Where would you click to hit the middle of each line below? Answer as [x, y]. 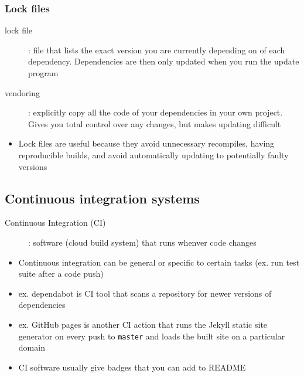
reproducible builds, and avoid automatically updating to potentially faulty [153, 154]
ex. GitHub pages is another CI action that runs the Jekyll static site [143, 324]
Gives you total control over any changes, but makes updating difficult [155, 123]
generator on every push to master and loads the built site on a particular [152, 336]
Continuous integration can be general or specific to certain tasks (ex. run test [159, 262]
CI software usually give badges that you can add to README [132, 367]
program [43, 73]
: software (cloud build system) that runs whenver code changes [142, 242]
